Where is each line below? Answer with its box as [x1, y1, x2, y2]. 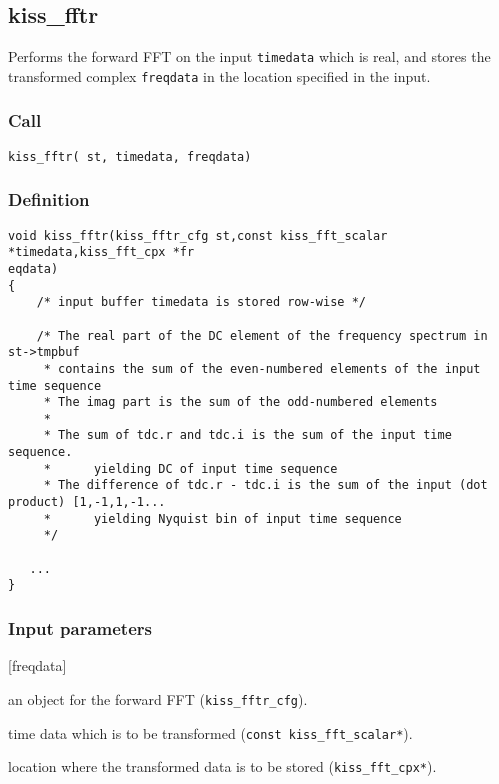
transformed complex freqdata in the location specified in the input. [8, 65, 431, 86]
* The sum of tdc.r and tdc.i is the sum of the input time [43, 428, 452, 443]
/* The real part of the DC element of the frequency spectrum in [36, 328, 488, 343]
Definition [8, 187, 90, 212]
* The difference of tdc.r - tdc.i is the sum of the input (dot [43, 478, 488, 493]
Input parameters [8, 615, 152, 640]
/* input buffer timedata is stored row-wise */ [36, 295, 366, 310]
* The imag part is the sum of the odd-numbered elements [43, 395, 438, 410]
